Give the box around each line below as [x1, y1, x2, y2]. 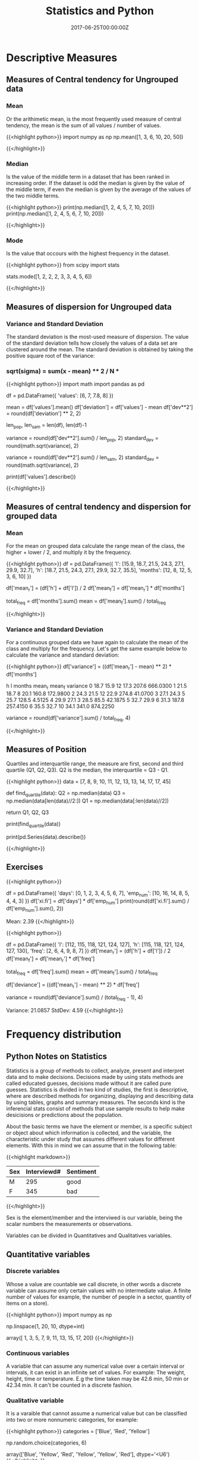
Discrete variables [6, 1267, 60, 1275]
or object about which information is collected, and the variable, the [6, 1130, 172, 1137]
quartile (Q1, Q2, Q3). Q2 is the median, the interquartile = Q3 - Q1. [6, 766, 169, 773]
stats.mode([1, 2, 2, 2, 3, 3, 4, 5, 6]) [6, 273, 92, 280]
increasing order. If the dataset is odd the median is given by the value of [6, 179, 185, 186]
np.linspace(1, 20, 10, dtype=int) [6, 1322, 85, 1330]
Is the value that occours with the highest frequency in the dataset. [6, 250, 170, 257]
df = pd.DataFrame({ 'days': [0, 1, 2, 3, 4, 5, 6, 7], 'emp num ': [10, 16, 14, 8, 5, [6, 889, 190, 898]
